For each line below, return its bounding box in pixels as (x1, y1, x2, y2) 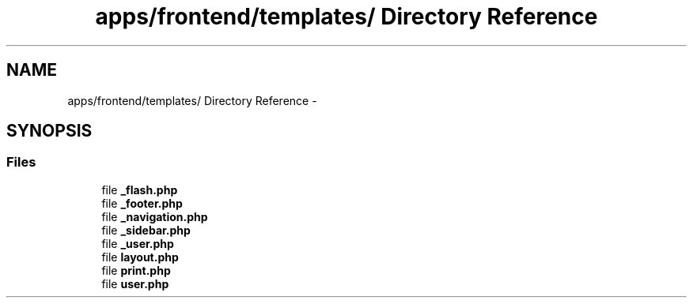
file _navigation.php (101, 209, 208, 223)
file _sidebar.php (101, 223, 191, 237)
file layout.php (101, 250, 179, 264)
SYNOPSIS (6, 121, 93, 141)
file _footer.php (101, 196, 183, 210)
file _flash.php (101, 182, 178, 197)
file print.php (101, 263, 171, 277)
